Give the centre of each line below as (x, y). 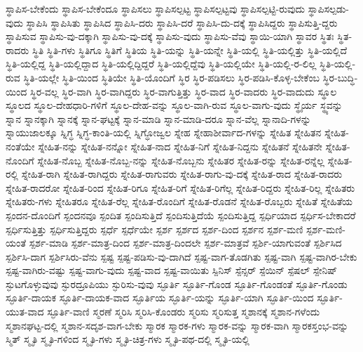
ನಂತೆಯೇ (20, 146)
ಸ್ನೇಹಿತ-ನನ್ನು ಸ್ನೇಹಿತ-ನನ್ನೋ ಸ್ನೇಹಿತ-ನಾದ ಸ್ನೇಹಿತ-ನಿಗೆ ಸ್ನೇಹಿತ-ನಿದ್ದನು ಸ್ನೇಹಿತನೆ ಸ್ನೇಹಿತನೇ (180, 146)
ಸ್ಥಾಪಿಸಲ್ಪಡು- (329, 8)
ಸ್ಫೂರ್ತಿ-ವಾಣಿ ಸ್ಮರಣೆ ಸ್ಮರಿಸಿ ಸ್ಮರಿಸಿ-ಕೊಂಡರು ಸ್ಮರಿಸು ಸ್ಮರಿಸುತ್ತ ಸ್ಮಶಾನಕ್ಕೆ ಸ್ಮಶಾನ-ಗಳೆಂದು (184, 312)
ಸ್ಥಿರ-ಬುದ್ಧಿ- (340, 77)
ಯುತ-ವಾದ (25, 312)
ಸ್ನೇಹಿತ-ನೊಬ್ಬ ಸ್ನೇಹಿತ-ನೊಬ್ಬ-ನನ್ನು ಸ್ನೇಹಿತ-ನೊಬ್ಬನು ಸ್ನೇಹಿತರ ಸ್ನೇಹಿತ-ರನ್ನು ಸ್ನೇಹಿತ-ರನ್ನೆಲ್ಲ (181, 160)
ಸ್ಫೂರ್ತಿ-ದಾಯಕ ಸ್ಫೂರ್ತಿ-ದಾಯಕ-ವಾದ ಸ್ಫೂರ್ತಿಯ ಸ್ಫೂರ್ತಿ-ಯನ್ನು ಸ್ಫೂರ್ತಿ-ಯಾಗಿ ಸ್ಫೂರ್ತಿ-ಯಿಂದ (160, 298)
